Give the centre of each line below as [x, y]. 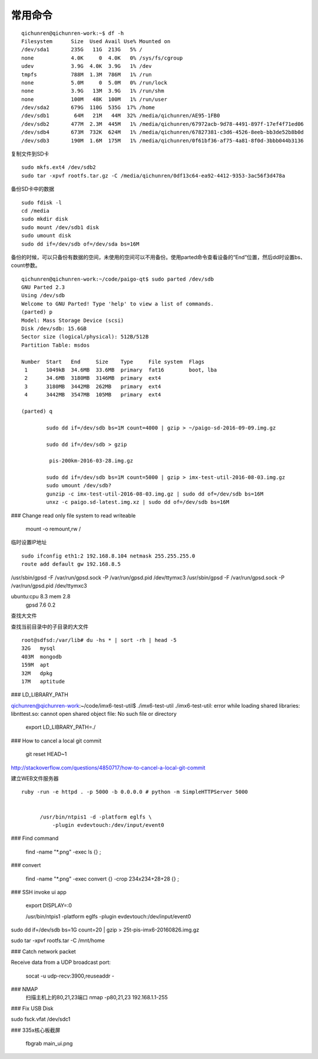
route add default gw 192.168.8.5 [71, 564]
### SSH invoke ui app [39, 892]
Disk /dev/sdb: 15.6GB [54, 329]
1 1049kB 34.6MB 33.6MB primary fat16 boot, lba [121, 370]
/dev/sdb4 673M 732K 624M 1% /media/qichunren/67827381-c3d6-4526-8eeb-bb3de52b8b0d [163, 132]
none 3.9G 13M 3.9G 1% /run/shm [93, 91]
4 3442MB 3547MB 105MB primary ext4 [93, 395]
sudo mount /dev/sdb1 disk [60, 227]
